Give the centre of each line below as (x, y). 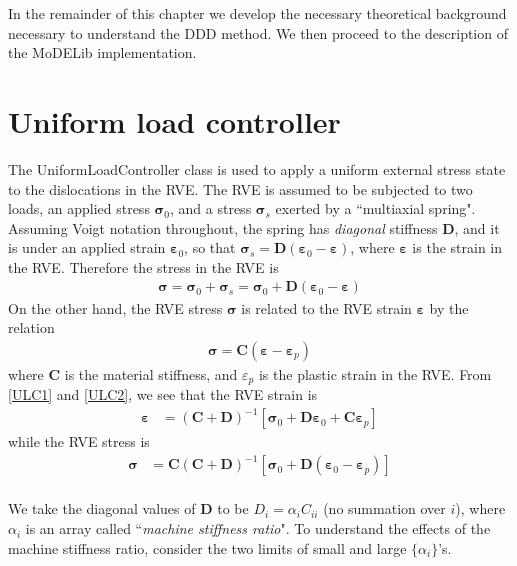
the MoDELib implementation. (102, 52)
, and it (477, 227)
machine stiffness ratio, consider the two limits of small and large (207, 547)
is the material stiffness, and (151, 373)
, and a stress (211, 208)
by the (449, 307)
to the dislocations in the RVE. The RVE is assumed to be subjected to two (240, 188)
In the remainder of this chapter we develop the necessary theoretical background (257, 13)
